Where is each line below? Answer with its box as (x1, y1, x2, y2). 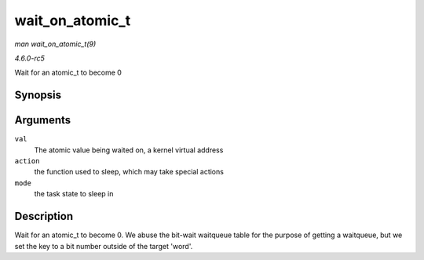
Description (14, 210, 74, 223)
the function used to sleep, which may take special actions (34, 167, 224, 177)
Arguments (14, 114, 71, 127)
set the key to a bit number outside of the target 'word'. (14, 241, 193, 251)
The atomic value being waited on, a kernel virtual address (34, 145, 224, 155)
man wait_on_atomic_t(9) (14, 39, 97, 49)
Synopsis (14, 89, 62, 102)
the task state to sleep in (34, 189, 114, 199)
